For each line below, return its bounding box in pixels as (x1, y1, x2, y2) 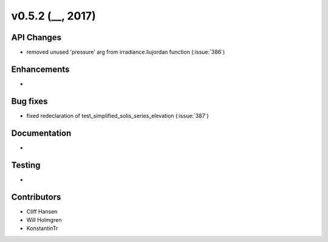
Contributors (11, 192, 61, 202)
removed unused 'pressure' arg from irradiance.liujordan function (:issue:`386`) (26, 49, 225, 56)
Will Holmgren (26, 216, 62, 223)
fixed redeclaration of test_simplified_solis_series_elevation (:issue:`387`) (26, 112, 209, 119)
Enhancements (11, 64, 70, 74)
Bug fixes (11, 96, 48, 106)
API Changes (11, 32, 62, 43)
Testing (11, 160, 41, 170)
